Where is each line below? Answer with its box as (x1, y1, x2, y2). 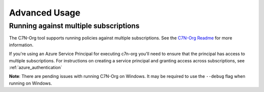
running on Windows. (9, 80, 52, 86)
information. (9, 42, 34, 48)
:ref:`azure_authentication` (9, 64, 62, 70)
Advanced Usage (9, 7, 81, 18)
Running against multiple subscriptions (9, 21, 140, 30)
